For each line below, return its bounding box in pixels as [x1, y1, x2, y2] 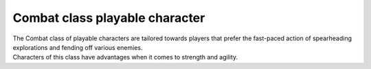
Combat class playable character [12, 10, 205, 25]
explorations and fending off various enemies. [12, 43, 143, 51]
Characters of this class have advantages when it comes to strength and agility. [12, 53, 238, 61]
